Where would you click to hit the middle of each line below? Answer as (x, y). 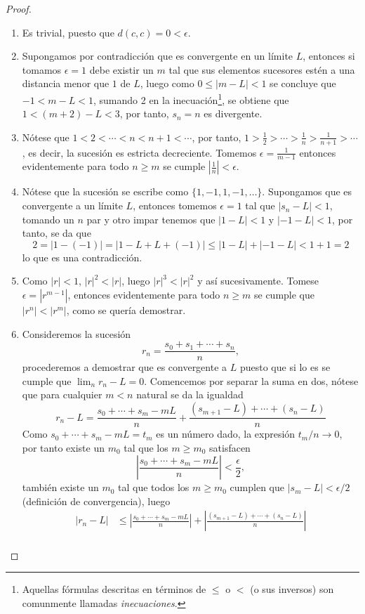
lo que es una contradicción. (82, 257)
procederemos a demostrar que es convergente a (125, 367)
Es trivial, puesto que (68, 32)
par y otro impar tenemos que (151, 219)
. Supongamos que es (307, 191)
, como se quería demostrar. (126, 310)
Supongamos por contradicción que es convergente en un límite (158, 56)
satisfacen (230, 447)
